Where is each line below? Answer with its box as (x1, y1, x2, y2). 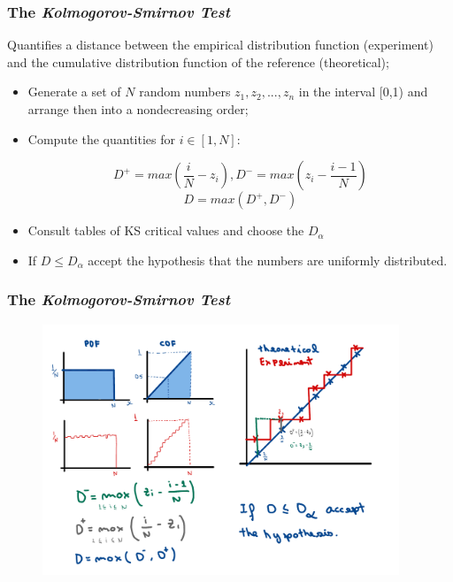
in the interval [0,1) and (298, 82, 428, 101)
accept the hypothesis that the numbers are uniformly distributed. (88, 250, 448, 269)
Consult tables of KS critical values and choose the (27, 221, 304, 240)
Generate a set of (27, 82, 121, 101)
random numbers (139, 82, 231, 101)
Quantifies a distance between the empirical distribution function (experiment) (7, 35, 434, 54)
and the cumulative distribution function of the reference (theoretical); (7, 52, 389, 71)
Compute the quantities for (27, 129, 175, 148)
